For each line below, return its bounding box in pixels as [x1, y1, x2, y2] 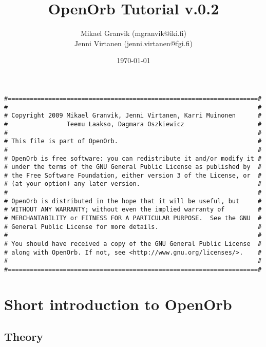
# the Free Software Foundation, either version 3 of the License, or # [4, 171, 262, 179]
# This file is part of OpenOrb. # [4, 138, 262, 145]
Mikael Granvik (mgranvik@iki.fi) [81, 28, 186, 38]
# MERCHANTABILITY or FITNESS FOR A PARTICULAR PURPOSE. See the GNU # [4, 215, 262, 222]
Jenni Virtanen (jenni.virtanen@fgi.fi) [74, 37, 193, 48]
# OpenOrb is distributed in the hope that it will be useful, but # [4, 197, 262, 205]
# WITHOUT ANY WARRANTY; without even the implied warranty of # [4, 206, 262, 214]
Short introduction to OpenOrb [4, 293, 232, 314]
